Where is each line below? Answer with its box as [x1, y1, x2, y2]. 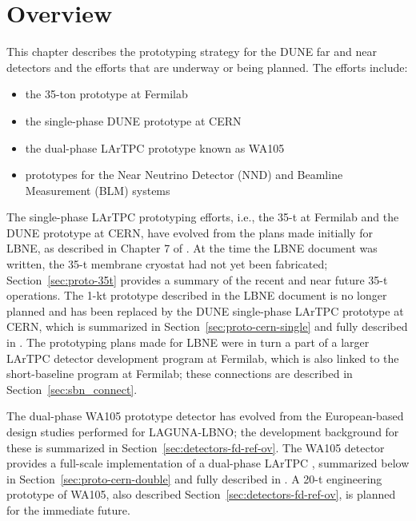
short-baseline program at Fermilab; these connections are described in [6, 365, 353, 382]
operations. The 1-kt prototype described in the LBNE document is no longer [6, 287, 387, 304]
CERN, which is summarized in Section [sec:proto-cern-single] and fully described [6, 318, 408, 335]
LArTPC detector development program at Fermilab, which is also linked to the [6, 349, 399, 366]
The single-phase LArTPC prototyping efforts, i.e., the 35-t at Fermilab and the [6, 209, 399, 225]
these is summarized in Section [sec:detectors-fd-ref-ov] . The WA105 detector [6, 439, 385, 455]
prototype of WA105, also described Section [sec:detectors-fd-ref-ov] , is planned [6, 486, 396, 503]
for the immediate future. [6, 501, 130, 518]
